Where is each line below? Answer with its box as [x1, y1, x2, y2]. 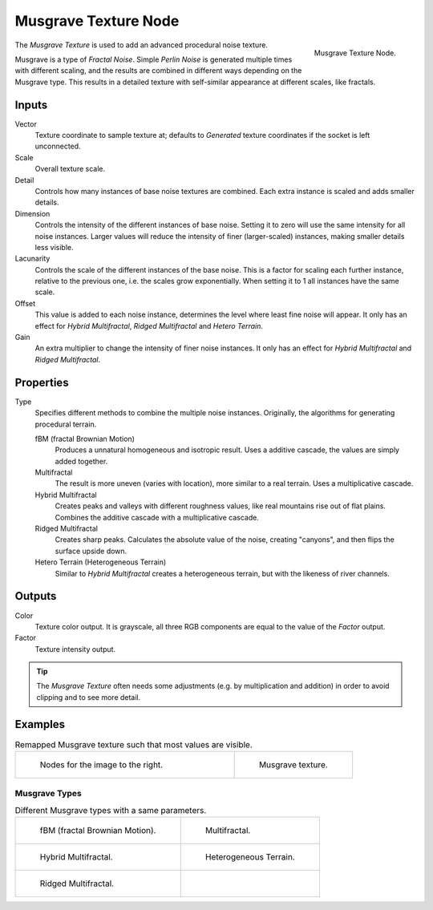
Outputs [14, 589, 57, 603]
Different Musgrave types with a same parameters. [14, 805, 207, 816]
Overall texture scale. [34, 164, 106, 174]
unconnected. [34, 141, 81, 152]
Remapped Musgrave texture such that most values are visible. [14, 738, 253, 750]
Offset [14, 298, 36, 308]
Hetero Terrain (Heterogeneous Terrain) [34, 557, 167, 567]
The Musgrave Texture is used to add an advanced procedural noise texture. [14, 40, 269, 50]
